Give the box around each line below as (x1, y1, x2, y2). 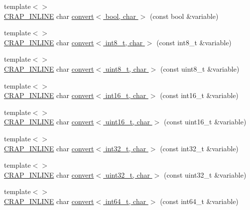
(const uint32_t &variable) (163, 169, 247, 180)
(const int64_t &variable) (160, 196, 239, 206)
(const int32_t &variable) (160, 143, 239, 153)
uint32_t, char (105, 169, 150, 180)
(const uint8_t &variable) (160, 63, 240, 74)
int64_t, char (105, 196, 146, 206)
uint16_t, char (105, 116, 150, 127)
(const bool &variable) (149, 10, 219, 21)
